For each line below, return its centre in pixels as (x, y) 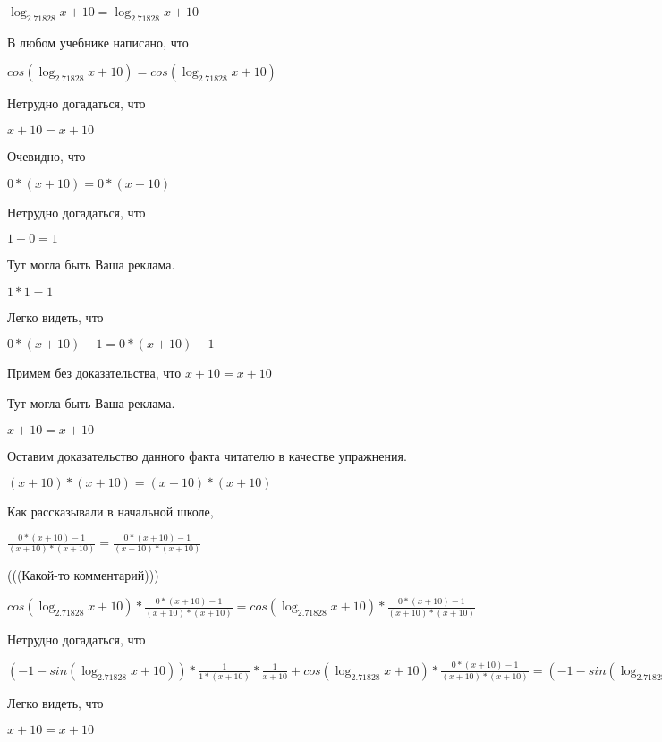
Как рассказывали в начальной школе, (110, 512)
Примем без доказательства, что (94, 373)
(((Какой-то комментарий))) (83, 575)
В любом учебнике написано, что (98, 42)
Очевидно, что (47, 155)
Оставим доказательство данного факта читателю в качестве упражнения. (207, 455)
